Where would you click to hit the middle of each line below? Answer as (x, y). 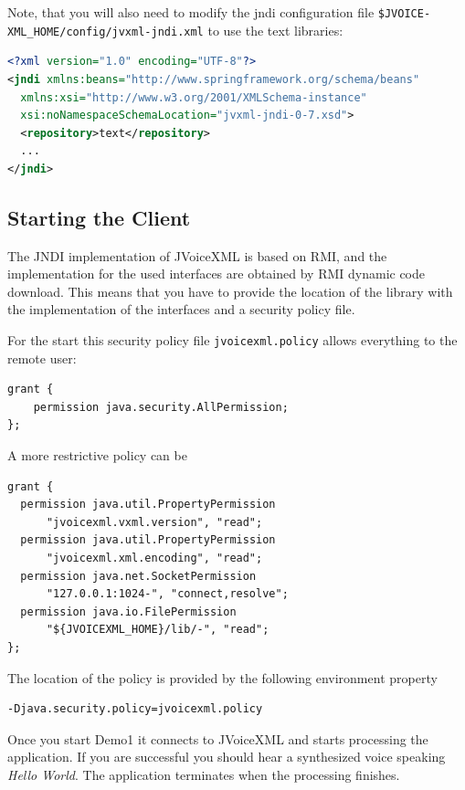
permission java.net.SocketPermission (138, 576)
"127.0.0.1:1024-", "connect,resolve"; (167, 594)
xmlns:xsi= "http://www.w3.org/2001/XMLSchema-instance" (194, 97)
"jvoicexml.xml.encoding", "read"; (154, 558)
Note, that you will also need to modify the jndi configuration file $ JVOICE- (219, 12)
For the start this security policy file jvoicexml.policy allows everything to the (232, 340)
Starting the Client (99, 217)
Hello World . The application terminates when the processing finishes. (204, 774)
